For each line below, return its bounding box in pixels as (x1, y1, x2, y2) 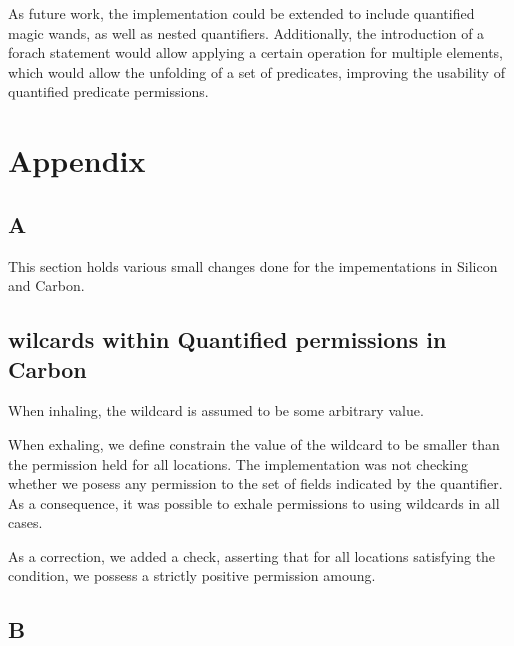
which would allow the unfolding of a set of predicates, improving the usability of (8, 61, 505, 82)
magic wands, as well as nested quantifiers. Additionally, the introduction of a (8, 22, 485, 43)
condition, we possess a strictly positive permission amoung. (8, 565, 376, 586)
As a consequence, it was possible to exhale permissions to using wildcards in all (8, 492, 500, 513)
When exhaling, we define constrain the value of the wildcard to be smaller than (8, 433, 500, 454)
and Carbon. (8, 275, 85, 296)
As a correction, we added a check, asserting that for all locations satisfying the (8, 545, 496, 566)
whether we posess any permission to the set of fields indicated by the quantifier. (8, 473, 503, 494)
